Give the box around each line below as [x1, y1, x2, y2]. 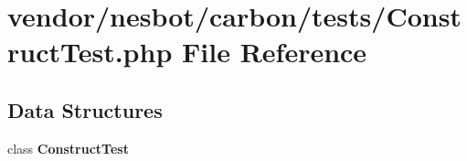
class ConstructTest [7, 138, 129, 157]
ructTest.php [7, 33, 173, 70]
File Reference [182, 33, 367, 70]
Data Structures [7, 95, 163, 123]
